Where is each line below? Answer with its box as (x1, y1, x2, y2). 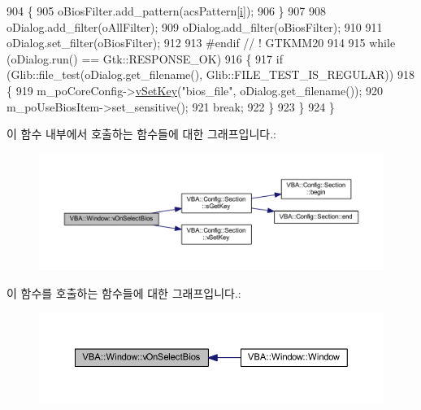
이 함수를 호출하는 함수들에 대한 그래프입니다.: (7, 284, 241, 301)
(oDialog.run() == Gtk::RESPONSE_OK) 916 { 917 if (7, 50, 283, 67)
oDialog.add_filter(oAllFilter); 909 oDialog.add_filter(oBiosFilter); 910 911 (7, 18, 383, 35)
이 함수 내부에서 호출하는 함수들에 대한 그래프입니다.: (7, 125, 276, 142)
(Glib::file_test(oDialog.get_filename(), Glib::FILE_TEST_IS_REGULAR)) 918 (7, 66, 414, 83)
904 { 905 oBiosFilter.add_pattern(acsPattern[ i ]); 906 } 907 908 (7, 2, 326, 19)
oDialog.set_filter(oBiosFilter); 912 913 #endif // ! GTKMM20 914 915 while (7, 34, 396, 51)
